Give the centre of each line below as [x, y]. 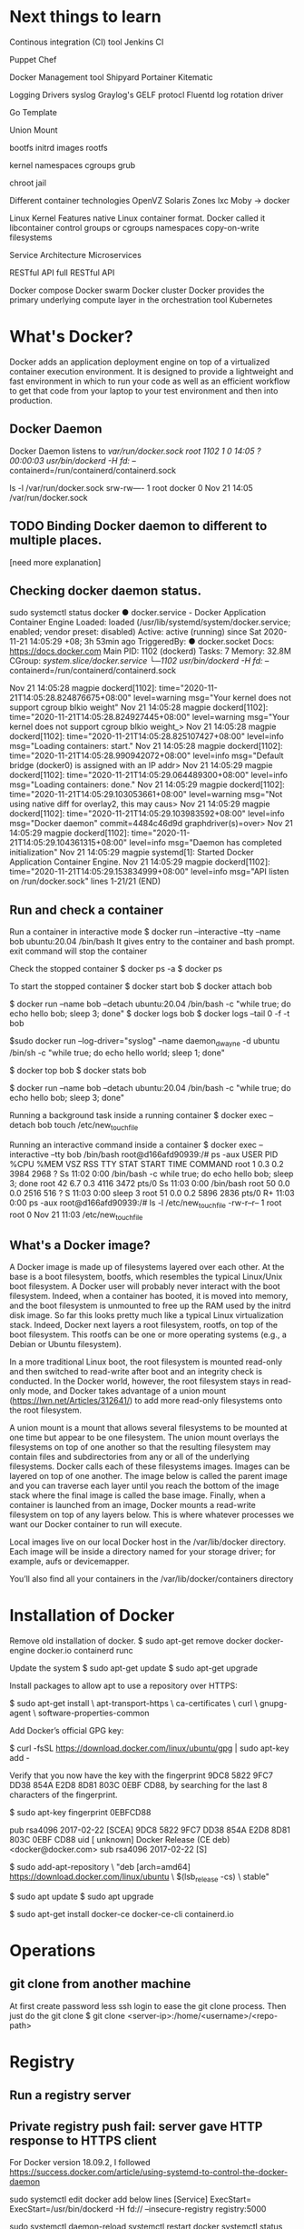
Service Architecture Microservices [76, 255]
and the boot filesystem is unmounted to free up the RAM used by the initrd [150, 1305]
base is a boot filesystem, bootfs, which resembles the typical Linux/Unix [146, 1277]
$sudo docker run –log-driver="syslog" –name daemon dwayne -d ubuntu [144, 1042]
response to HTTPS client [83, 2140]
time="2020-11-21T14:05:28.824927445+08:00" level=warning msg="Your [150, 717]
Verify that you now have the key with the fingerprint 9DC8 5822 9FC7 [142, 1775]
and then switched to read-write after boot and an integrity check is [136, 1372]
